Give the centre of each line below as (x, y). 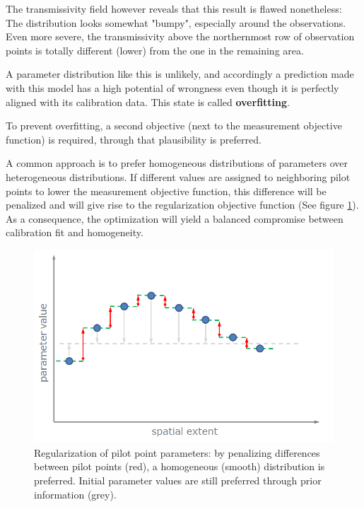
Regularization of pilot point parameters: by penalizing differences (177, 452)
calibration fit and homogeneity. (75, 232)
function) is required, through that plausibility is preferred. (134, 139)
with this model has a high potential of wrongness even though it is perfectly (172, 87)
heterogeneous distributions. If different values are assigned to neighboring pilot (178, 176)
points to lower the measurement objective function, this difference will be (166, 191)
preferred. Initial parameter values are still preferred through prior (178, 480)
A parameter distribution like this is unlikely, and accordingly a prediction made (180, 74)
